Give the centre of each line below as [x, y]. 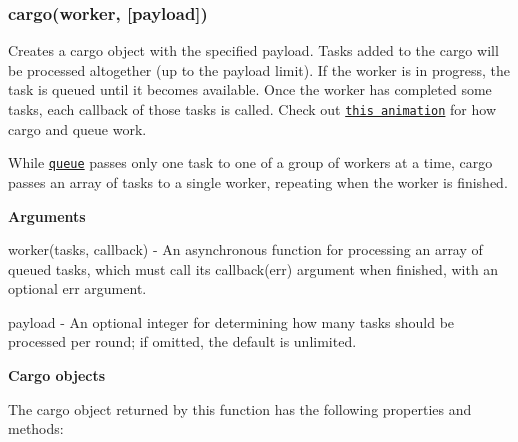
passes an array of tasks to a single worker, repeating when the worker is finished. [258, 181]
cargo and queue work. [77, 128]
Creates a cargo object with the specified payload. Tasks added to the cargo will [253, 50]
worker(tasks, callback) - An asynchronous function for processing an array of [245, 249]
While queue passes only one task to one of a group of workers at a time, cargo [250, 162]
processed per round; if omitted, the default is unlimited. [182, 341]
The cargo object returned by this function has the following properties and [240, 408]
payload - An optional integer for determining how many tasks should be [231, 321]
